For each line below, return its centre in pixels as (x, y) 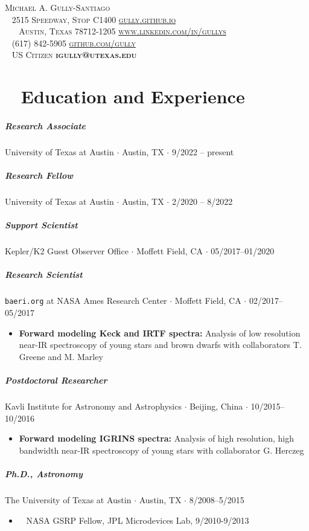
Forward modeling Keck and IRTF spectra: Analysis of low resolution (160, 333)
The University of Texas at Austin (68, 499)
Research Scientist (44, 275)
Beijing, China (216, 406)
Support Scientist (41, 225)
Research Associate (46, 125)
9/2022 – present (203, 151)
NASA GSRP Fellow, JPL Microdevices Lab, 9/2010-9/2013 (138, 520)
